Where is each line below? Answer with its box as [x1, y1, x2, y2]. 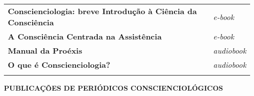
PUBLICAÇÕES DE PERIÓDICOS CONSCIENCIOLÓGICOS [4, 83, 223, 93]
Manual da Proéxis [8, 45, 83, 56]
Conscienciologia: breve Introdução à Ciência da [8, 5, 197, 17]
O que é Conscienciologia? [8, 59, 110, 70]
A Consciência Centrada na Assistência [8, 31, 162, 42]
